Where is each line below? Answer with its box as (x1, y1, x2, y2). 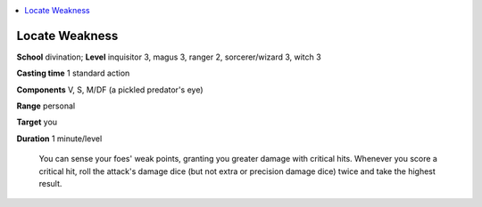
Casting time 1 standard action (16, 68, 130, 79)
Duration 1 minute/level (16, 133, 103, 144)
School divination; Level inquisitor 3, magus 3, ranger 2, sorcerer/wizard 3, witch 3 (16, 52, 321, 62)
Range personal (16, 100, 76, 111)
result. (38, 179, 62, 189)
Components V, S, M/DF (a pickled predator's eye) (16, 84, 204, 95)
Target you (16, 116, 58, 128)
